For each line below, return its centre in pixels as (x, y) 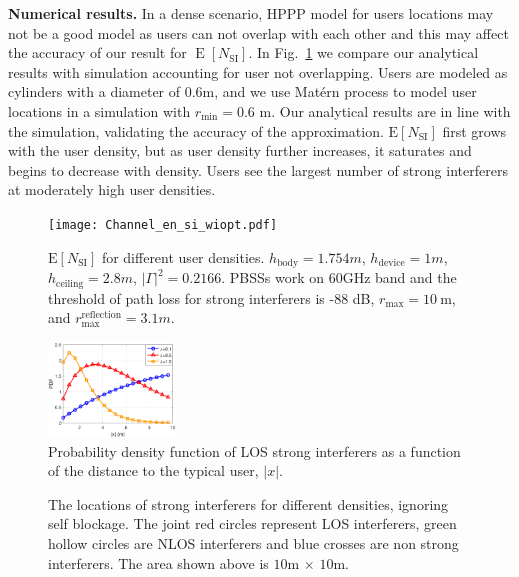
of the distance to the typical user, (153, 470)
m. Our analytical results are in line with (385, 110)
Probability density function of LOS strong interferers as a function (254, 450)
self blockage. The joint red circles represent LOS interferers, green (252, 523)
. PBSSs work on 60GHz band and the (339, 277)
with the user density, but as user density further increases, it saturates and (240, 150)
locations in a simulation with (99, 110)
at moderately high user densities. (112, 189)
